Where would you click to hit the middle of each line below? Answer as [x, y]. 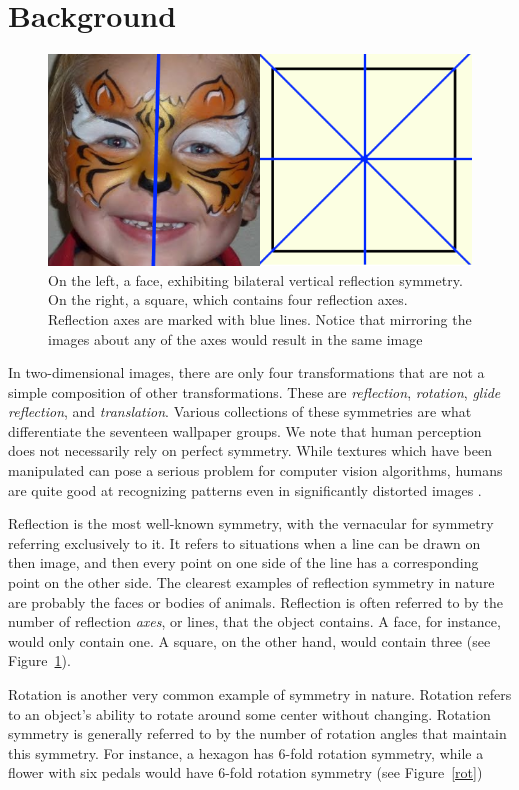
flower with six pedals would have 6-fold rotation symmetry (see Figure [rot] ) [245, 772]
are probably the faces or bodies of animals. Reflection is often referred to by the [256, 601]
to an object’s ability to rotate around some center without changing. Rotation [249, 713]
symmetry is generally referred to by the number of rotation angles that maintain [257, 733]
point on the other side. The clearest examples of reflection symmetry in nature [251, 582]
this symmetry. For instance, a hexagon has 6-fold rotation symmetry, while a [246, 752]
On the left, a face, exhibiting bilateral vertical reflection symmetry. [255, 279]
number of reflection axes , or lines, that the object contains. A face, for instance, [254, 621]
